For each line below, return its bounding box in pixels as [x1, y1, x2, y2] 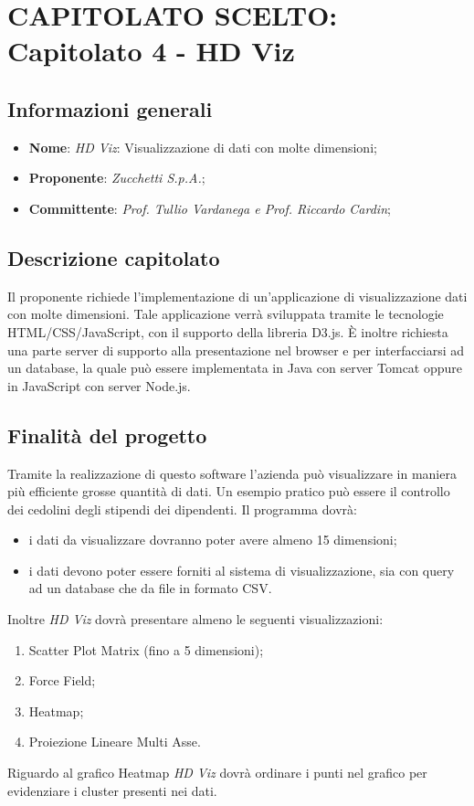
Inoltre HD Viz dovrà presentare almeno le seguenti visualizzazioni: [7, 610, 384, 629]
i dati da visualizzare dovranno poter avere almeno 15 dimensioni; [28, 530, 397, 549]
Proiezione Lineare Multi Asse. [28, 732, 201, 751]
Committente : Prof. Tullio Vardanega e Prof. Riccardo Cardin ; [28, 198, 391, 217]
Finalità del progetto [7, 420, 207, 449]
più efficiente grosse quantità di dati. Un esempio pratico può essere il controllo [7, 482, 450, 501]
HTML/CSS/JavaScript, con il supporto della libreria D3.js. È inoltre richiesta [7, 322, 448, 341]
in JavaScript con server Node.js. [7, 376, 191, 395]
